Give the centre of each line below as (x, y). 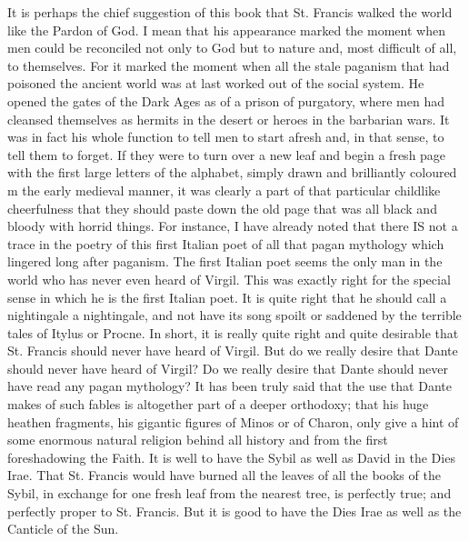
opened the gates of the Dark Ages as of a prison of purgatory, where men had (226, 100)
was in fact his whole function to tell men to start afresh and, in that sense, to (226, 137)
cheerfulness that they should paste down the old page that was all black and (222, 208)
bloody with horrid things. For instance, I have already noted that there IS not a (233, 226)
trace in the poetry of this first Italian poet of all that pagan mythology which (226, 243)
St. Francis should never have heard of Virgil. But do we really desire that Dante (233, 351)
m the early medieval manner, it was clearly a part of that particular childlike (224, 190)
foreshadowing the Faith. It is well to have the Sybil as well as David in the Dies (231, 457)
